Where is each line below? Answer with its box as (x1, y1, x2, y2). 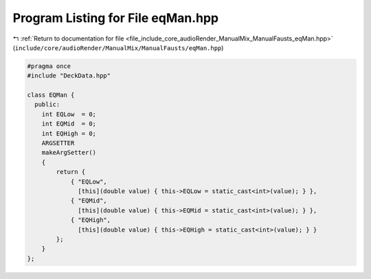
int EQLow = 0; (41, 110, 96, 118)
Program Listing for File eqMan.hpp (12, 10, 219, 25)
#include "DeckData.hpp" (27, 72, 111, 80)
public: (34, 100, 60, 109)
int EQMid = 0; (41, 120, 96, 128)
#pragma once (27, 62, 71, 70)
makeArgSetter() (41, 148, 96, 157)
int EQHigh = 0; (41, 129, 96, 137)
